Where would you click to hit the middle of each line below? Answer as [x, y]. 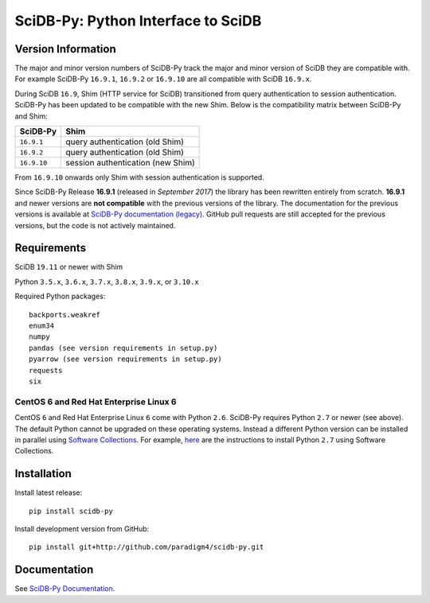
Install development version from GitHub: [82, 529]
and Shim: [31, 116]
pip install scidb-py [71, 511]
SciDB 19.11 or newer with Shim [69, 267]
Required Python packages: [60, 296]
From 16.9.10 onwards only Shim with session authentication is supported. [139, 177]
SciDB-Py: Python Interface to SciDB [138, 21]
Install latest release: [49, 492]
